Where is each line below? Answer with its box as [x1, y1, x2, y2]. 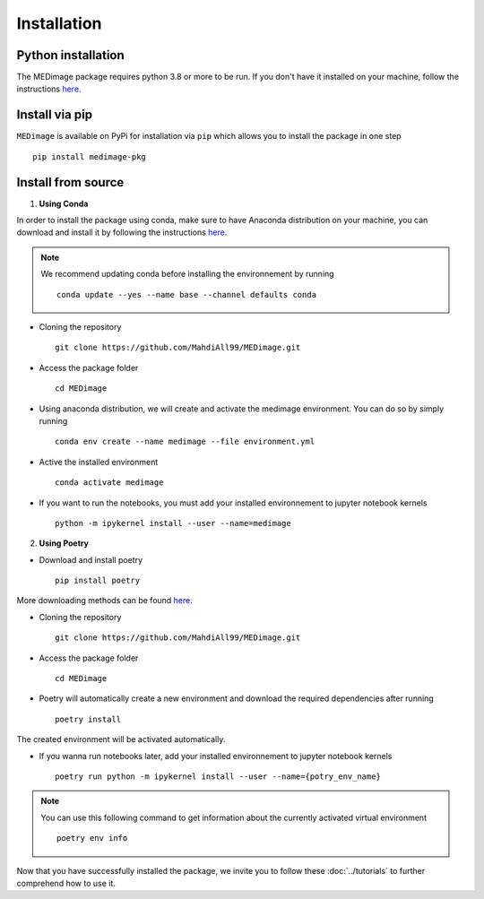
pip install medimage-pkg [32, 151, 147, 161]
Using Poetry [39, 538, 90, 549]
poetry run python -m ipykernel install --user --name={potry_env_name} [55, 771, 381, 782]
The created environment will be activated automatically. [16, 734, 226, 745]
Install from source [16, 175, 125, 190]
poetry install [55, 713, 122, 724]
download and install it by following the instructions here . [16, 227, 228, 238]
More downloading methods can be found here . [16, 595, 193, 606]
